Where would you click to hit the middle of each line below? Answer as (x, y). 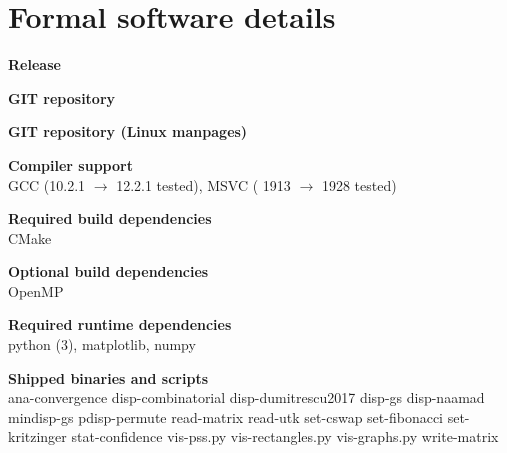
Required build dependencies (110, 218)
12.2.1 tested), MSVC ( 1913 (203, 184)
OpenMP (36, 290)
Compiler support (70, 164)
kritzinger (37, 436)
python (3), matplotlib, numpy (102, 344)
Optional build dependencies (108, 271)
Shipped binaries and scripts (108, 377)
